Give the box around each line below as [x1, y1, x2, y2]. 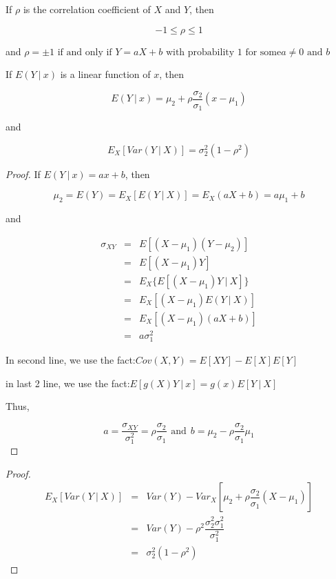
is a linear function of [60, 67, 151, 81]
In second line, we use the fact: [6, 353, 136, 367]
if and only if [57, 47, 112, 57]
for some [245, 47, 282, 57]
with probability [165, 47, 235, 57]
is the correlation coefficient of [23, 2, 151, 16]
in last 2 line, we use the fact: [6, 375, 130, 390]
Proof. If [6, 166, 41, 181]
